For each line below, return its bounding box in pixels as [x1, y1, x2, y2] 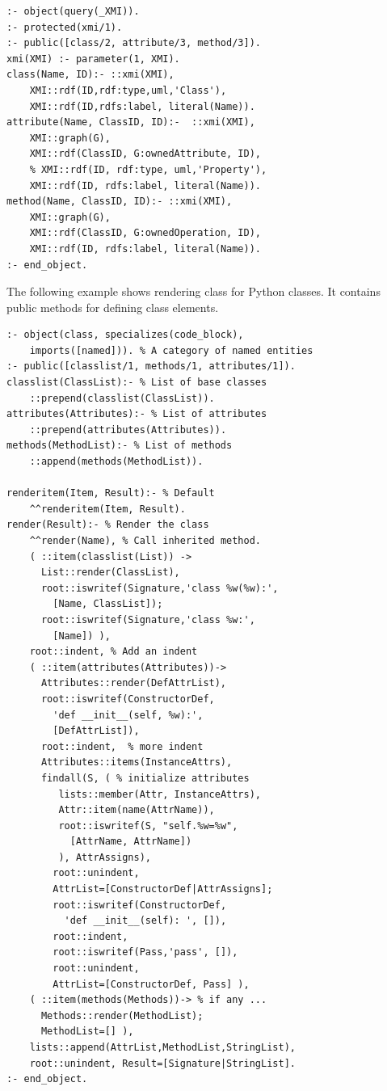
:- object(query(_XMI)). [6, 6, 140, 17]
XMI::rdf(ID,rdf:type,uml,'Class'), [29, 84, 227, 96]
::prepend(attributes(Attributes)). [29, 423, 227, 436]
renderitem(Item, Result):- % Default [6, 487, 215, 499]
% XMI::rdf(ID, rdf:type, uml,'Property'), [29, 163, 267, 175]
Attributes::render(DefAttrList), [40, 677, 227, 689]
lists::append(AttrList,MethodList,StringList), [29, 1042, 296, 1053]
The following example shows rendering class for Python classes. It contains [6, 283, 381, 300]
